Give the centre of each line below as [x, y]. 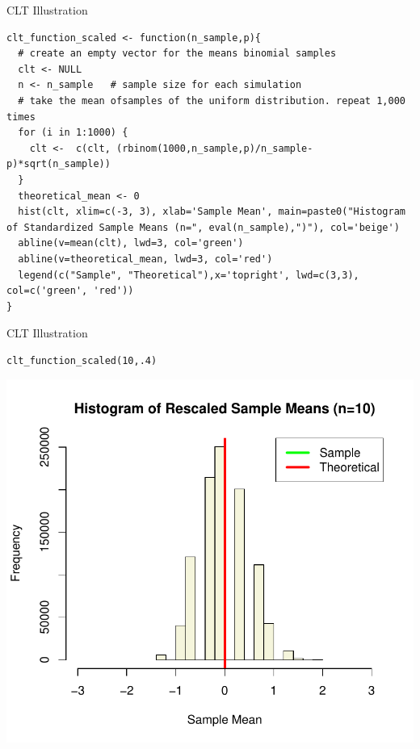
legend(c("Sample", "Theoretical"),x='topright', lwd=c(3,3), [189, 275]
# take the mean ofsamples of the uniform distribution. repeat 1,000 [212, 100]
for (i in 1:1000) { [73, 133]
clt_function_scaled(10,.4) [82, 360]
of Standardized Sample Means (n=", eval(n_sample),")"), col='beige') [203, 227]
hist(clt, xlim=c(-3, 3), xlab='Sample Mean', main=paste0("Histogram [212, 212]
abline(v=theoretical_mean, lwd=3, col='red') [145, 259]
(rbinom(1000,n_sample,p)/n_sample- [215, 148]
